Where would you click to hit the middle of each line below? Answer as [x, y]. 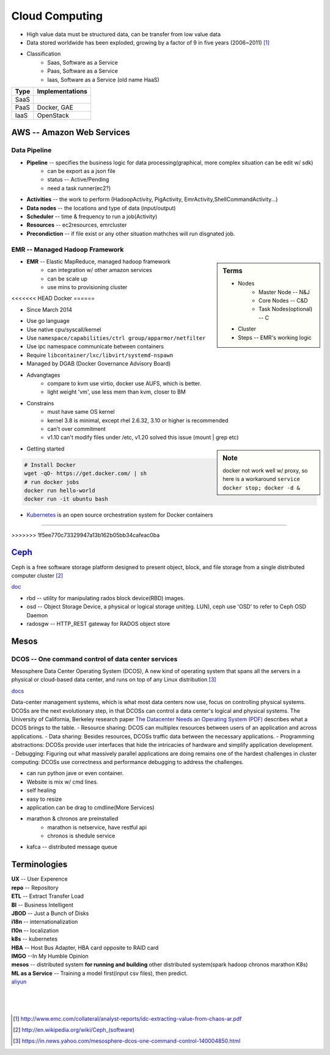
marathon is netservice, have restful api [97, 827]
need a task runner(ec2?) [79, 188]
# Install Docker [50, 465]
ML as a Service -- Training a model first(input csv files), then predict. [100, 973]
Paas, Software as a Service [83, 71]
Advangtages [43, 375]
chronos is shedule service [81, 836]
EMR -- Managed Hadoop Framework [68, 249]
